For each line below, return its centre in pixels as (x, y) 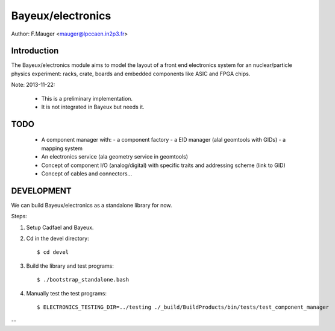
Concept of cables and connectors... (87, 173)
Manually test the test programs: (66, 293)
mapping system (62, 148)
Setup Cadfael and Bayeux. (60, 227)
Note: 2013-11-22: (33, 85)
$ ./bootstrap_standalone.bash (83, 280)
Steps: (19, 216)
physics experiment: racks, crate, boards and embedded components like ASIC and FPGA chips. (131, 74)
